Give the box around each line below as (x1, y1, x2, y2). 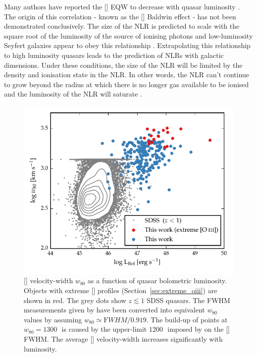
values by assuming (24, 314, 82, 324)
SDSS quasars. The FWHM (147, 295, 230, 305)
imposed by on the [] (167, 324, 230, 334)
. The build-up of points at (146, 314, 228, 324)
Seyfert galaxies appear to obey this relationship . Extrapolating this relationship (4, 40, 251, 51)
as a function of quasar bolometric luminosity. (88, 275, 227, 286)
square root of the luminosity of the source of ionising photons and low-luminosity (4, 30, 253, 41)
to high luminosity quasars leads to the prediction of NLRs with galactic (4, 50, 224, 60)
